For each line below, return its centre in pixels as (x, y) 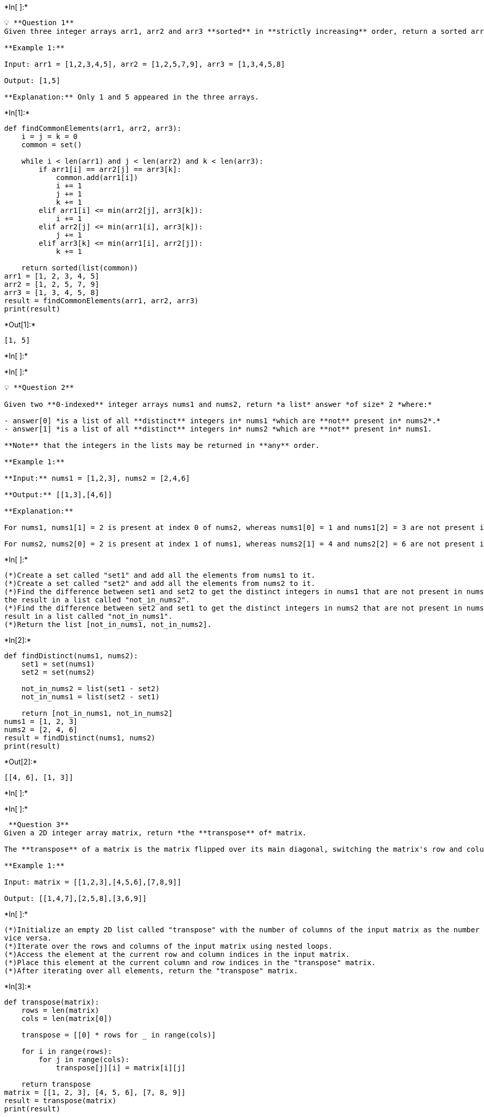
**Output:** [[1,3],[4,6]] (58, 495)
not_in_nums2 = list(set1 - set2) (90, 689)
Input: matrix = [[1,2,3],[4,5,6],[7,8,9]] (93, 882)
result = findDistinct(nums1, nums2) (80, 738)
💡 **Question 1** (39, 23)
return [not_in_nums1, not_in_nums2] (97, 713)
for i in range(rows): (67, 1051)
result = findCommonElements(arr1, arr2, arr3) (102, 301)
